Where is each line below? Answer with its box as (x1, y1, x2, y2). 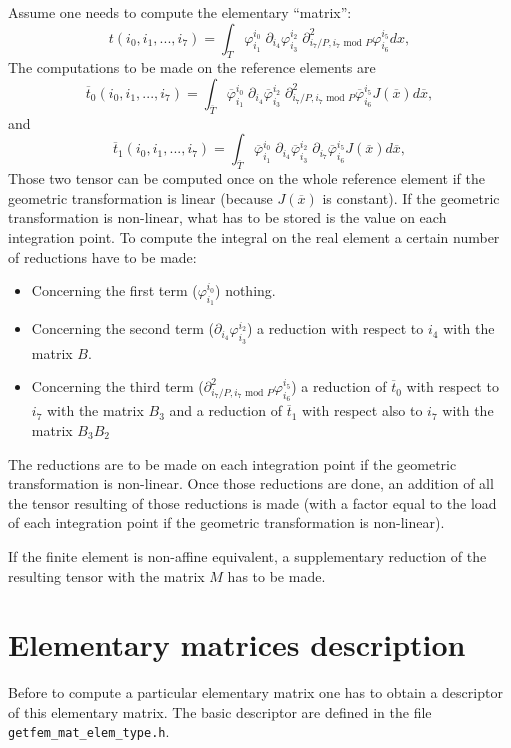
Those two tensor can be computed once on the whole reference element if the (8, 168, 485, 189)
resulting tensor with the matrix (8, 565, 205, 586)
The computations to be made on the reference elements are (8, 57, 376, 78)
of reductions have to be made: (8, 246, 197, 267)
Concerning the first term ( (31, 280, 198, 301)
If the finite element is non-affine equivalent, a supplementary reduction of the (8, 545, 487, 566)
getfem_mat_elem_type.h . (8, 721, 170, 742)
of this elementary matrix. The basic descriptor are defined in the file (8, 701, 432, 722)
